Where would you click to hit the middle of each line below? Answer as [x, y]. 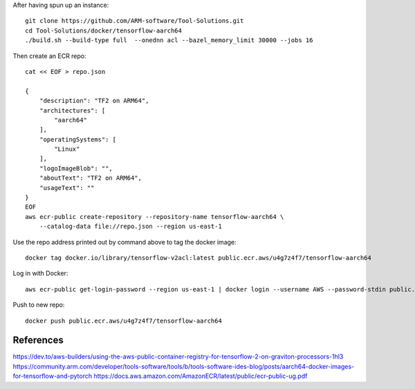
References [38, 340]
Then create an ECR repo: [49, 56]
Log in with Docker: [40, 274]
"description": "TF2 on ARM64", [94, 101]
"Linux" [67, 149]
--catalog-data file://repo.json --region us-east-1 [131, 227]
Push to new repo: [39, 305]
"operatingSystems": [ [78, 139]
